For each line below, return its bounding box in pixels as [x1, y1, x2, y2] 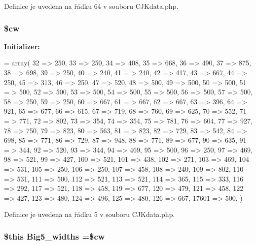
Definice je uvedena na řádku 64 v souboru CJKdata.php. [4, 1, 179, 11]
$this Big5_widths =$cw [4, 230, 105, 242]
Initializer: [4, 41, 40, 51]
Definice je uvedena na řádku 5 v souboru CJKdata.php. [4, 209, 175, 219]
